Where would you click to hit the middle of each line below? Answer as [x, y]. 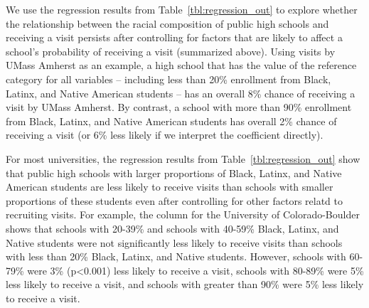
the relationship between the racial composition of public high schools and [167, 23]
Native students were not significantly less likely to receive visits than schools [174, 242]
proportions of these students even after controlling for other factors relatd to [174, 200]
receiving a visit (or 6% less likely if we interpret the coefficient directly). [165, 135]
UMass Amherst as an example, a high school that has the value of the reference [181, 65]
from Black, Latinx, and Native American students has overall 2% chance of [171, 121]
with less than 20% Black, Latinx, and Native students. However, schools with [176, 256]
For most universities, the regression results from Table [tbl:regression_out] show [183, 158]
